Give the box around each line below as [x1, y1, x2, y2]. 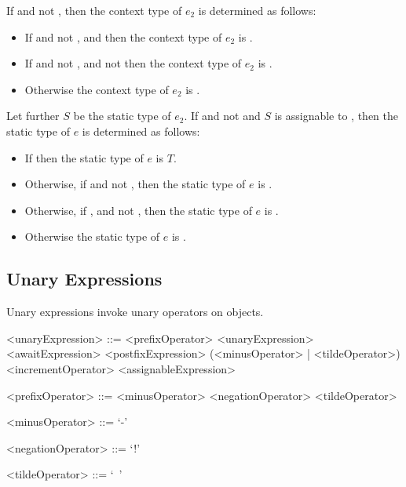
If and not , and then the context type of [24, 28, 222, 45]
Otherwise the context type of [24, 81, 169, 97]
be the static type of [73, 107, 171, 124]
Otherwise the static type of [24, 228, 160, 245]
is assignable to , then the [274, 107, 398, 124]
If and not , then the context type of [6, 2, 182, 18]
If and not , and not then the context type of [24, 55, 242, 71]
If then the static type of [24, 149, 144, 165]
